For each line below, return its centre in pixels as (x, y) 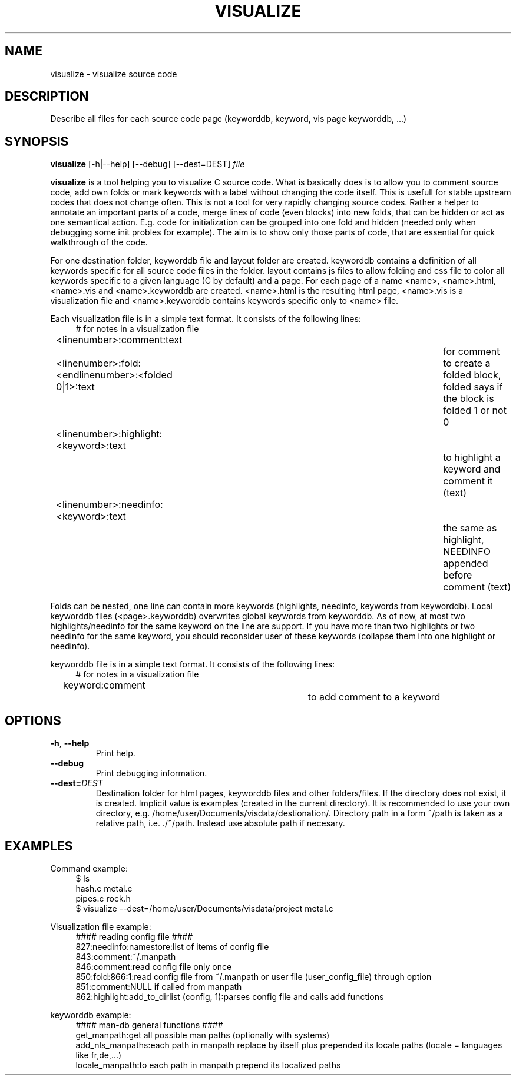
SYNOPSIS (37, 141)
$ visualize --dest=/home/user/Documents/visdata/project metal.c (204, 908)
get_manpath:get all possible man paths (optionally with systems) (203, 1035)
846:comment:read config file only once (154, 966)
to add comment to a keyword (374, 697)
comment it (468, 481)
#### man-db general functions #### (149, 1025)
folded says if (473, 387)
